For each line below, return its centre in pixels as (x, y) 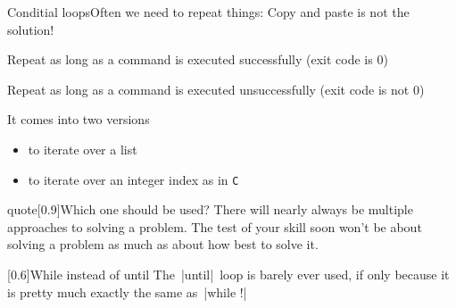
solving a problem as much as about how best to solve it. (163, 244)
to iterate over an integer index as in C (133, 179)
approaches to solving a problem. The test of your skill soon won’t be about (215, 226)
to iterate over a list (83, 149)
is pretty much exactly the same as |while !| (127, 291)
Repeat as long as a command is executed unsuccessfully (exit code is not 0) (216, 89)
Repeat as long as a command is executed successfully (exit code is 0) (198, 59)
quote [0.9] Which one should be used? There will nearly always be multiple (210, 209)
